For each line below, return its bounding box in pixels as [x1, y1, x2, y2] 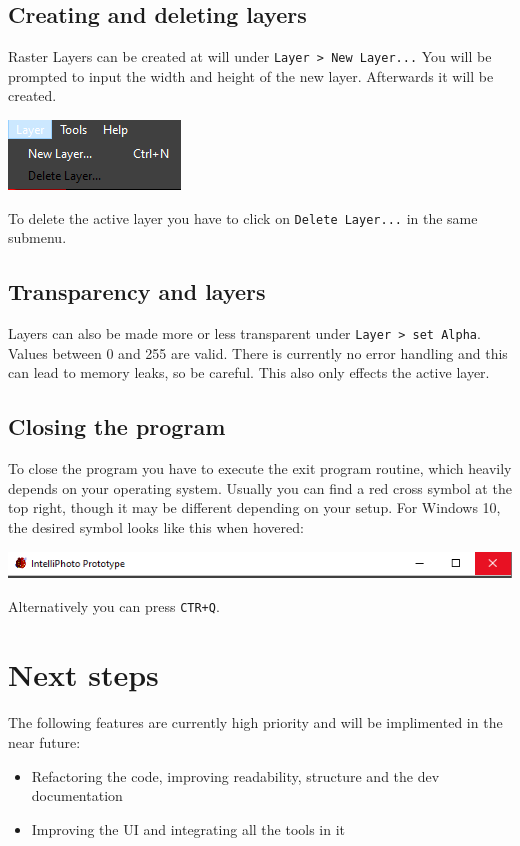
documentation [31, 785, 123, 806]
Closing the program [8, 411, 226, 442]
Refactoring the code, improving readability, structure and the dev [31, 765, 440, 786]
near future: [8, 732, 81, 752]
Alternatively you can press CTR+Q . [8, 595, 220, 616]
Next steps [8, 654, 159, 695]
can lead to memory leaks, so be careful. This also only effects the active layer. [8, 362, 490, 383]
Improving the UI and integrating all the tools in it [31, 818, 346, 839]
